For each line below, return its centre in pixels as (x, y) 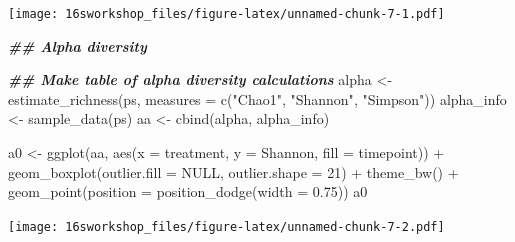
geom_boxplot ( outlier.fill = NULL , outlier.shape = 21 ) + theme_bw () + (233, 171)
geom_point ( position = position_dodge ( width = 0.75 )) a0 (188, 191)
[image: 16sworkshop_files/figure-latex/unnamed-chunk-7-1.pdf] (226, 14)
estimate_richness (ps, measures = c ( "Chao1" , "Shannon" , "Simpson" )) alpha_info (257, 98)
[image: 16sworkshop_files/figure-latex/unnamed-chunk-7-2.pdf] (226, 226)
